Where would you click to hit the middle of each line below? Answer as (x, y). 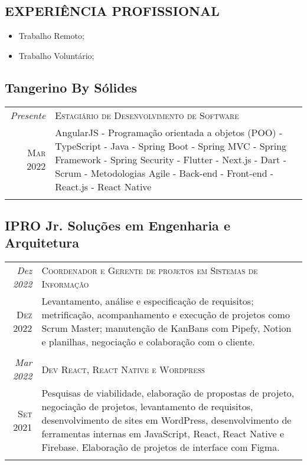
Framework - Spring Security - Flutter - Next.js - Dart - (171, 159)
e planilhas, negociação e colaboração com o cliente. (148, 342)
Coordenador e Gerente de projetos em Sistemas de (150, 271)
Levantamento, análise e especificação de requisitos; (148, 301)
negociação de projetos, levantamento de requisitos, (147, 407)
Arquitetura (42, 243)
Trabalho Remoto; (51, 36)
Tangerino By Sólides (71, 87)
